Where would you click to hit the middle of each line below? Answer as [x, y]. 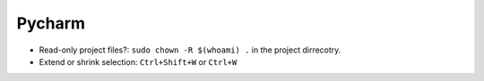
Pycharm [51, 23]
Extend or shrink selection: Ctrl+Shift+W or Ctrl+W [138, 61]
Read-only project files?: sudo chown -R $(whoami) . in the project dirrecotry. [190, 50]
